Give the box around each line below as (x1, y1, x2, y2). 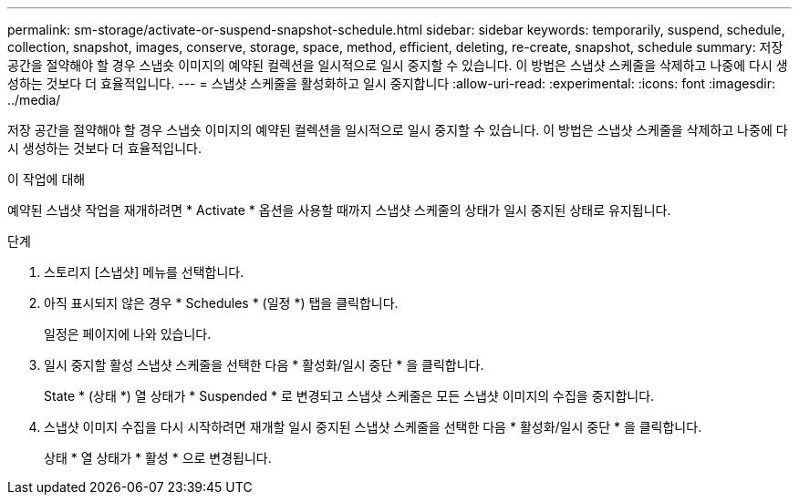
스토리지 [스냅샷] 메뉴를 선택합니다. (44, 264, 244, 280)
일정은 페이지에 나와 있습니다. (44, 326, 212, 342)
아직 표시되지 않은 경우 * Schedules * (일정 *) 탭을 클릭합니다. (44, 295, 399, 311)
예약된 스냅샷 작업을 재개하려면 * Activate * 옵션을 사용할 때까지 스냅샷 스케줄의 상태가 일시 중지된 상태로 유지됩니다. (7, 202, 671, 218)
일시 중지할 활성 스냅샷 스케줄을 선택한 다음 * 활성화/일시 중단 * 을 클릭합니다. (44, 357, 484, 373)
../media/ (7, 92, 61, 108)
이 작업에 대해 (7, 171, 86, 187)
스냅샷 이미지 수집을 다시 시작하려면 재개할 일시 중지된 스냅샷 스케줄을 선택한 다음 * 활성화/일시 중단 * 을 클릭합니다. (44, 419, 702, 435)
